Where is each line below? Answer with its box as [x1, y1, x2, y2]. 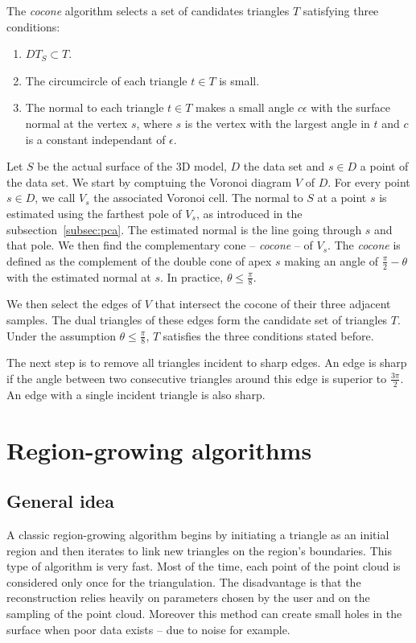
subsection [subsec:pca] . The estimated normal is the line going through [6, 221, 362, 237]
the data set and [243, 158, 325, 175]
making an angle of [284, 252, 379, 269]
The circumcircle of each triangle [25, 72, 187, 89]
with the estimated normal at [6, 268, 151, 285]
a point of [360, 158, 409, 175]
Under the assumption [6, 327, 116, 344]
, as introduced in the [196, 204, 303, 221]
